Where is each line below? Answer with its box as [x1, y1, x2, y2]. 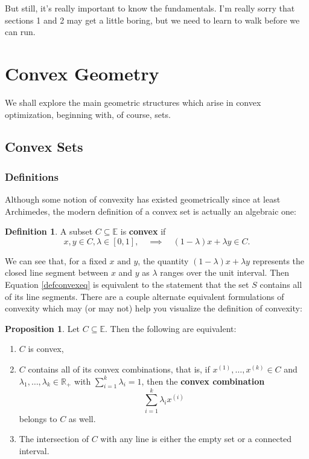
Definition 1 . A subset [5, 225, 93, 238]
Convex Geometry [5, 60, 159, 85]
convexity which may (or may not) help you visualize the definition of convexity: [5, 302, 302, 314]
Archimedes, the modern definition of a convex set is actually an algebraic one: [5, 204, 296, 217]
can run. [5, 25, 36, 38]
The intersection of [19, 432, 89, 445]
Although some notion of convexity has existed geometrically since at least [5, 193, 281, 206]
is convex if [120, 225, 166, 238]
